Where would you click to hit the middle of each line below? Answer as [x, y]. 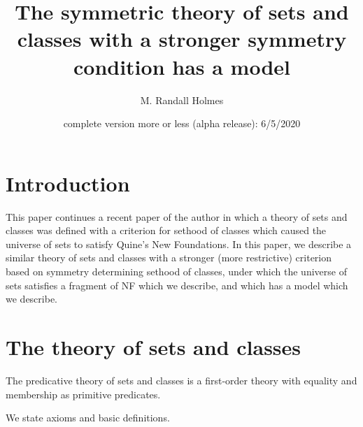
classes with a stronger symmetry [182, 39]
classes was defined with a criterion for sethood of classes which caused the [166, 230]
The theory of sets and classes [154, 346]
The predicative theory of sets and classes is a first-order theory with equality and [181, 380]
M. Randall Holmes [182, 100]
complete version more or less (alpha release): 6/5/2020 [182, 123]
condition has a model [182, 66]
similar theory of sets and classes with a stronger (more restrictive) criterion [169, 258]
